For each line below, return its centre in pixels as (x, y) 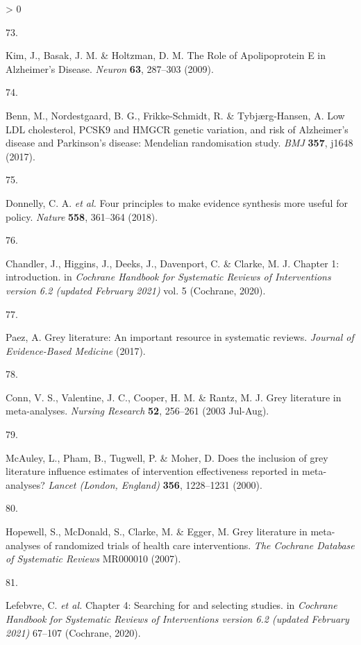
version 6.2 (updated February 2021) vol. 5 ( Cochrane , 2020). (136, 290)
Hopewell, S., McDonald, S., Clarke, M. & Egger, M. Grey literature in (157, 531)
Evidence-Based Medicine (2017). (76, 350)
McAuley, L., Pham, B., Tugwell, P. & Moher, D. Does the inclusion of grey (167, 457)
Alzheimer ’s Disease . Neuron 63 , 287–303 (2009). (110, 68)
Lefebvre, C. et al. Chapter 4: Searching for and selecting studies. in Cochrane (171, 605)
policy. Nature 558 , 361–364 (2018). (82, 216)
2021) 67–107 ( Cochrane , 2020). (73, 632)
